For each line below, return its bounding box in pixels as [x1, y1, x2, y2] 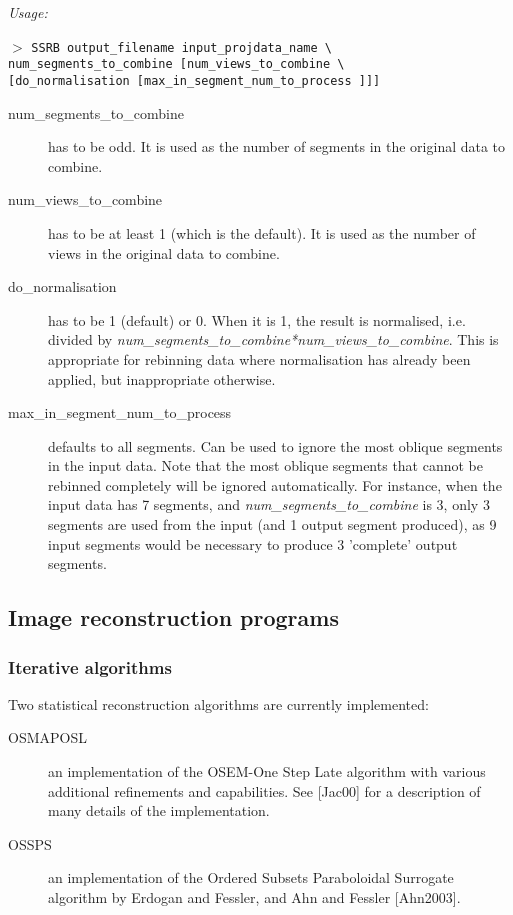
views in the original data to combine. [48, 242, 280, 263]
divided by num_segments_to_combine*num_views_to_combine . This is [48, 329, 499, 350]
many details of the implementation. [48, 800, 270, 821]
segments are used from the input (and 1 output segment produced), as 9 [48, 514, 497, 535]
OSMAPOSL [8, 727, 87, 748]
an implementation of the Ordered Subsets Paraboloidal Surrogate [48, 867, 454, 888]
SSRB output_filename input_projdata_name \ [31, 40, 333, 55]
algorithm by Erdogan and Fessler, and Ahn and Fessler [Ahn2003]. [48, 887, 461, 907]
